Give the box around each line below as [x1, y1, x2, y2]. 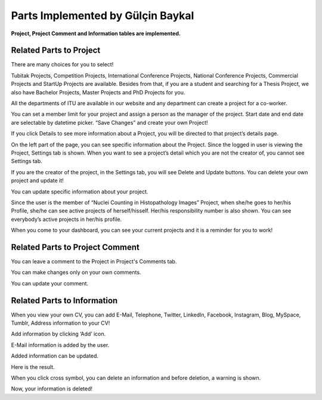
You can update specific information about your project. [11, 188, 148, 195]
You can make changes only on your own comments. [11, 269, 141, 276]
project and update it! [11, 177, 64, 184]
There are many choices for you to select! [11, 61, 114, 68]
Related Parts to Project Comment [11, 242, 140, 252]
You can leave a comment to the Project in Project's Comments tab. [11, 258, 177, 265]
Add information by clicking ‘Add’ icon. [11, 330, 106, 337]
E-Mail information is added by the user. [11, 341, 110, 349]
